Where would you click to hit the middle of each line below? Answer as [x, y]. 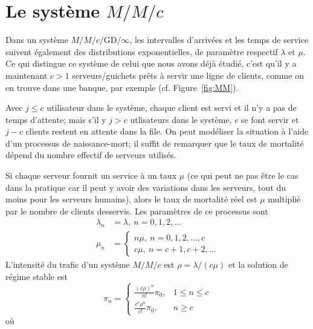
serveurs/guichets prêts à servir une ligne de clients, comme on [188, 75]
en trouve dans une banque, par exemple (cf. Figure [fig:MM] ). [122, 87]
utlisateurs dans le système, [181, 119]
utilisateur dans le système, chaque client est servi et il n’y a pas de [172, 108]
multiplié [284, 199]
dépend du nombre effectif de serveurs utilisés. [91, 155]
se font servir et [270, 119]
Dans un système [37, 40]
